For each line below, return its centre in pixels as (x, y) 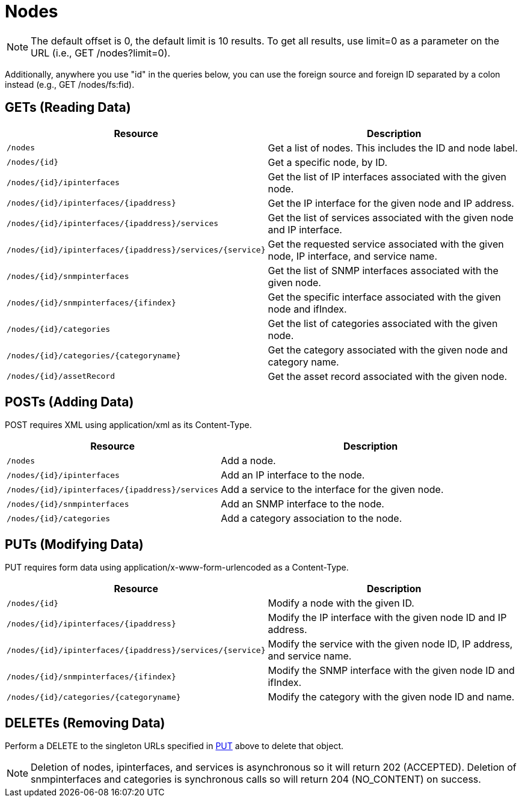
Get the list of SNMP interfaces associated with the (383, 270)
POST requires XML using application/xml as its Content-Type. (128, 425)
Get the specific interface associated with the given (384, 297)
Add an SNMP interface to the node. (302, 504)
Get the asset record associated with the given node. (388, 376)
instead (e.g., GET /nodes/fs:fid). (70, 84)
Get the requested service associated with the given (386, 244)
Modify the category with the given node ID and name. (391, 697)
